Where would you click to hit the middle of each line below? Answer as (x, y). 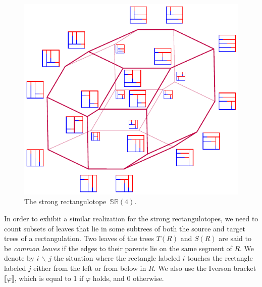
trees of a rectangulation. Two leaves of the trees (79, 238)
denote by (19, 258)
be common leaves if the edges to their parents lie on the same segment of (118, 248)
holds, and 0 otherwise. (128, 278)
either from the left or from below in (90, 268)
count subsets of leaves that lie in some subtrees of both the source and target (125, 228)
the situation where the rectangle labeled (117, 258)
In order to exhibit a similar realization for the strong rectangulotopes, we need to (131, 219)
